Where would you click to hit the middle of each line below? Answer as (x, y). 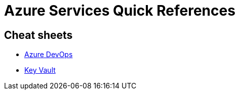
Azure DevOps (49, 55)
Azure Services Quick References (120, 11)
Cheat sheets (38, 35)
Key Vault (40, 70)
